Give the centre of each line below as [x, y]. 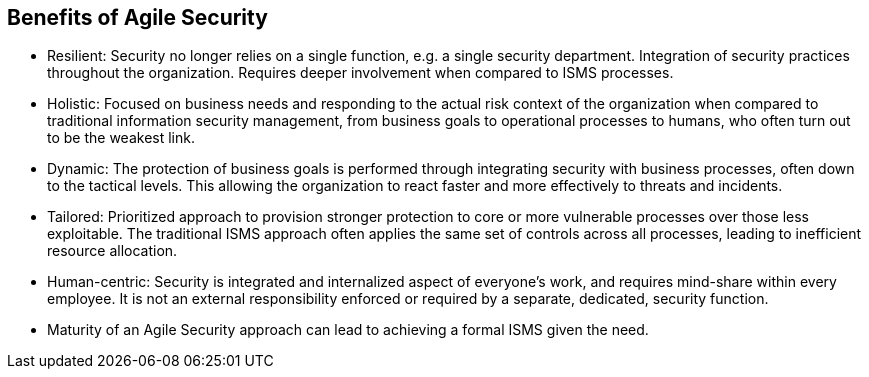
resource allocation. [112, 251]
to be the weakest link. [121, 138]
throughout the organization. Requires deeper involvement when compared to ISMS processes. [360, 73]
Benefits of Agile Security [137, 17]
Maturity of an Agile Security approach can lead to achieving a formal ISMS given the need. [348, 330]
